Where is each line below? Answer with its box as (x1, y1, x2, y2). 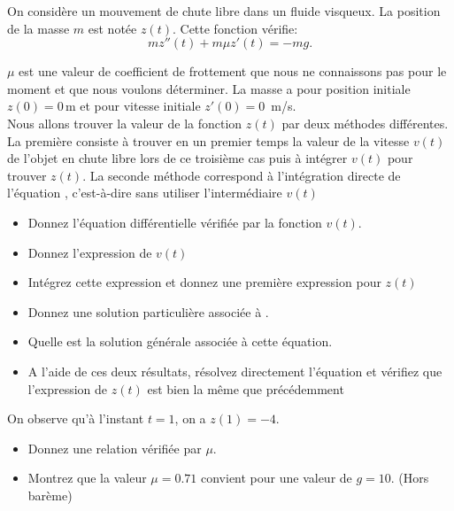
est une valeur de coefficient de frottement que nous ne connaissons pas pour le (19, 62, 447, 81)
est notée (88, 19, 137, 37)
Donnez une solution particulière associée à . (27, 302, 269, 321)
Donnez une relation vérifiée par (27, 438, 202, 457)
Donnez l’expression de (27, 243, 152, 261)
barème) (27, 485, 73, 504)
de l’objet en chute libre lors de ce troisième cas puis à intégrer (7, 149, 348, 167)
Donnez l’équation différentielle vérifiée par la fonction (27, 213, 322, 231)
